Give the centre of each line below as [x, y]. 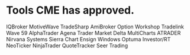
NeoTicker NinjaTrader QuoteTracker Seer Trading [67, 46]
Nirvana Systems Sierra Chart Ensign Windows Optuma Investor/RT [88, 39]
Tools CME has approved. [70, 10]
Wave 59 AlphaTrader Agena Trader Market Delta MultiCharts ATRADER [94, 33]
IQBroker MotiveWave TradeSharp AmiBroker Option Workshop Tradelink [95, 27]
